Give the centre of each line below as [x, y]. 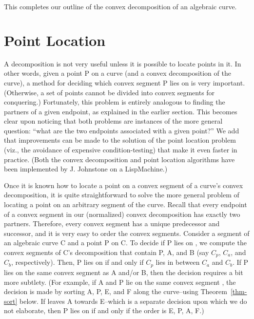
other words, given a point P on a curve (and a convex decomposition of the [117, 73]
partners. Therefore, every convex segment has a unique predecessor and [112, 223]
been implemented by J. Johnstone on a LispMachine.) [86, 169]
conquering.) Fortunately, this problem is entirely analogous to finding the [115, 102]
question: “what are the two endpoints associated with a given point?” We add [122, 130]
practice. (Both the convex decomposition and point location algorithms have [119, 159]
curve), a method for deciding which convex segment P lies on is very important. [125, 82]
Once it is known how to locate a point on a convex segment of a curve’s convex [124, 185]
